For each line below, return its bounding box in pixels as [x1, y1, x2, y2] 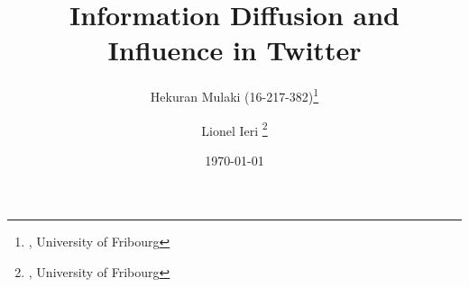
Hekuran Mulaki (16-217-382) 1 [150, 85, 319, 105]
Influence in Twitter [107, 31, 362, 68]
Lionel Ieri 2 [201, 118, 268, 139]
